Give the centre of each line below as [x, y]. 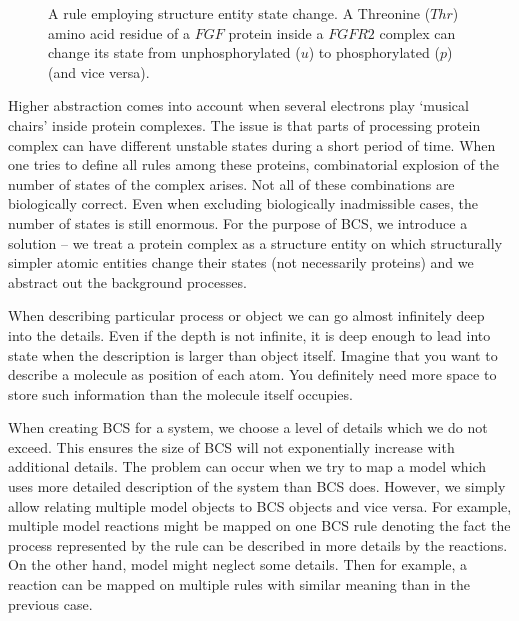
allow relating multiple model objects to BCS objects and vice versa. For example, [260, 505]
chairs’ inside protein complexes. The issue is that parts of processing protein [244, 124]
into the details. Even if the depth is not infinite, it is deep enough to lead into [249, 334]
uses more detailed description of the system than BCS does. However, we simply [257, 486]
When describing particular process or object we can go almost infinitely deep [246, 315]
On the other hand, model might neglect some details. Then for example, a [238, 564]
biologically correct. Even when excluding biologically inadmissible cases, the [243, 203]
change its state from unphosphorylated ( [174, 52]
